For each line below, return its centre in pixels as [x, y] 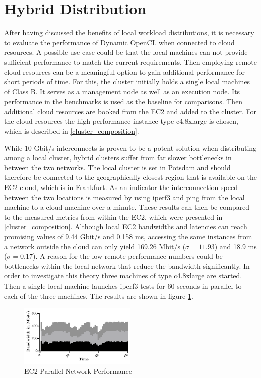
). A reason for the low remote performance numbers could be [128, 256]
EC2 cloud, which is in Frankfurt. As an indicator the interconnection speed [121, 187]
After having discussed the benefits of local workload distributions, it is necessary [129, 32]
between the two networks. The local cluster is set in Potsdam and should [117, 167]
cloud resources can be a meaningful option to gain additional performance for [124, 72]
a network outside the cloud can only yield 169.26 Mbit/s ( [95, 246]
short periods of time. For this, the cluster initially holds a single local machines [127, 82]
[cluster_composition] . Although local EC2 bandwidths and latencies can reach [126, 226]
